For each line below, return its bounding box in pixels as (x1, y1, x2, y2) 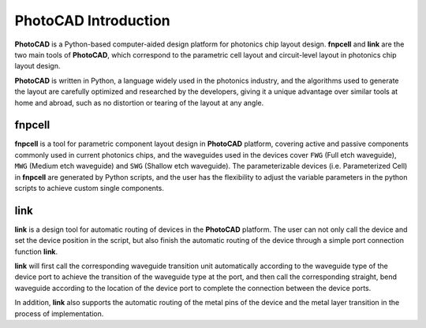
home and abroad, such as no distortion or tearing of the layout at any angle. (14, 98, 264, 107)
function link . (14, 247, 58, 256)
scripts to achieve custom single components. (14, 183, 165, 192)
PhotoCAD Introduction (14, 12, 171, 29)
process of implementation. (14, 308, 104, 319)
